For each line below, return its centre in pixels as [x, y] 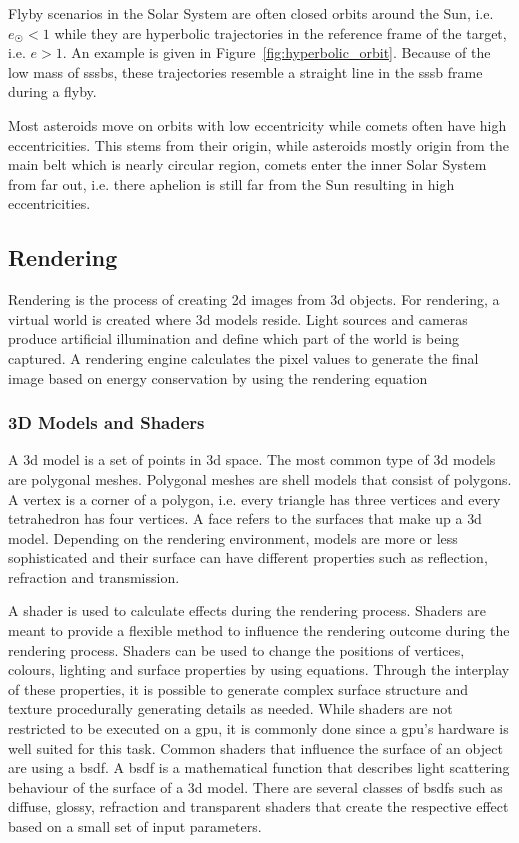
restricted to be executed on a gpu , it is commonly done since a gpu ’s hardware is [258, 728]
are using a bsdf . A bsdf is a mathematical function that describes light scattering [259, 767]
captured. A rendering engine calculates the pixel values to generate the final [243, 357]
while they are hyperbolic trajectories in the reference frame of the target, [280, 32]
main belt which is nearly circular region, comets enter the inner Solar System [247, 164]
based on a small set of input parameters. [135, 826]
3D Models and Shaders [106, 422]
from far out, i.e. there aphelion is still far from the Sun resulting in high [231, 183]
